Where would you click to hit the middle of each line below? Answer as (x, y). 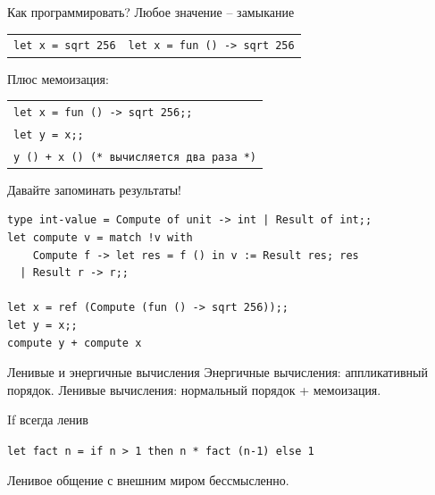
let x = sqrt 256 (65, 46)
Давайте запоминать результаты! (94, 189)
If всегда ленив (48, 419)
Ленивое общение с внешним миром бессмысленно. (148, 479)
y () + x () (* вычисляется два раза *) (135, 157)
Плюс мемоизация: (58, 78)
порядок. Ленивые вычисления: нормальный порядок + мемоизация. (194, 389)
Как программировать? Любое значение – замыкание (151, 12)
